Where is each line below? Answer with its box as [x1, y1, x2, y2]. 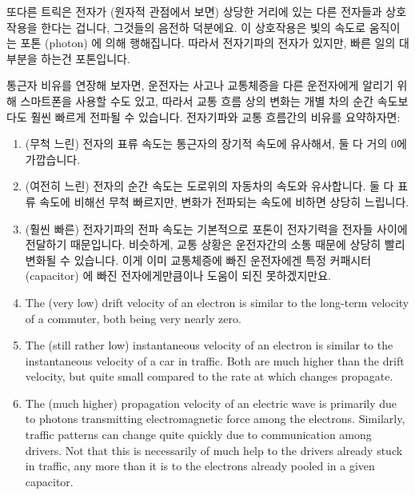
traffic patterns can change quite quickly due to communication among [25, 426, 372, 443]
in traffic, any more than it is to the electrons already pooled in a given [25, 457, 375, 474]
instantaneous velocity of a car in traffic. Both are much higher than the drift [25, 352, 405, 369]
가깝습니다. [25, 150, 81, 167]
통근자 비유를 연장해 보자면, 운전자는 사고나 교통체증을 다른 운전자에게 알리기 [6, 77, 393, 94]
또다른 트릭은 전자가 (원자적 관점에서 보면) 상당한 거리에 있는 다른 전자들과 [6, 3, 382, 19]
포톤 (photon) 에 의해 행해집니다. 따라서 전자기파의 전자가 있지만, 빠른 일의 [20, 34, 396, 51]
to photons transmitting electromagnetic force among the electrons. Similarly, [25, 410, 405, 427]
